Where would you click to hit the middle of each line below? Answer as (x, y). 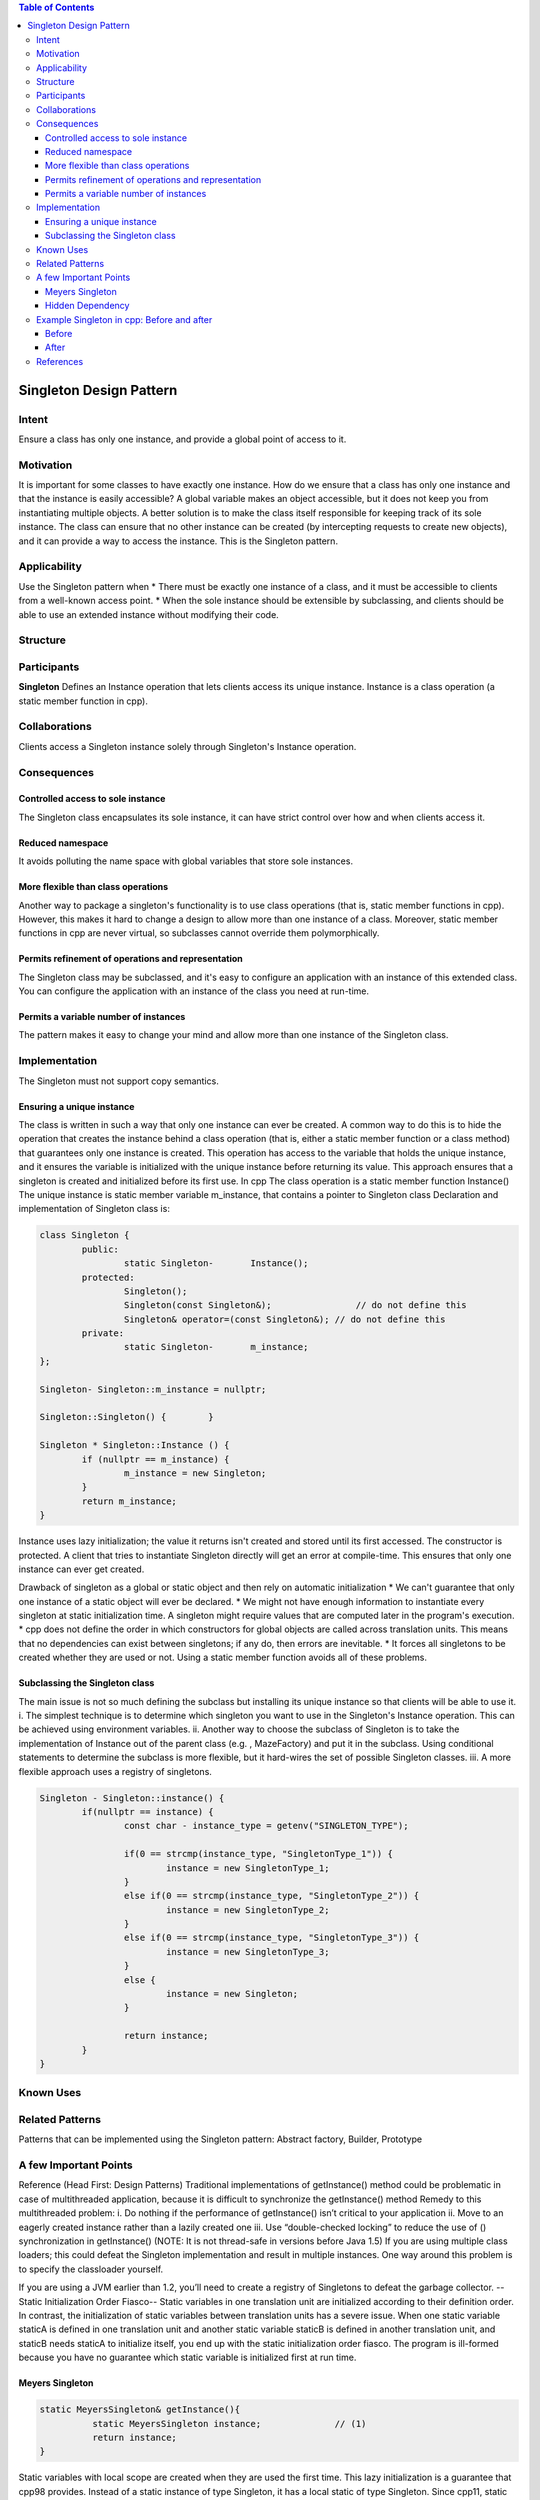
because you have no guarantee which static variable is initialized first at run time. (187, 2357)
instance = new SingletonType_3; (247, 1951)
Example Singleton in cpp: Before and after (124, 319)
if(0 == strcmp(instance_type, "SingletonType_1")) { (258, 1854)
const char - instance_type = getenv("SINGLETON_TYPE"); (266, 1826)
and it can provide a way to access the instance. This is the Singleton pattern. (178, 541)
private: (103, 1333)
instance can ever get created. (81, 1569)
